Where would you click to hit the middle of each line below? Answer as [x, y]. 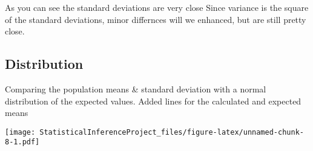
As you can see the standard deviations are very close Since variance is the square [157, 7]
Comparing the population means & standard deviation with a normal [136, 88]
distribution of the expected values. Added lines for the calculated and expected [153, 101]
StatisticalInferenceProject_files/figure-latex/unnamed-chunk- [172, 132]
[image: [20, 132]
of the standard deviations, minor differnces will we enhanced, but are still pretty [156, 19]
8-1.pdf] [22, 142]
